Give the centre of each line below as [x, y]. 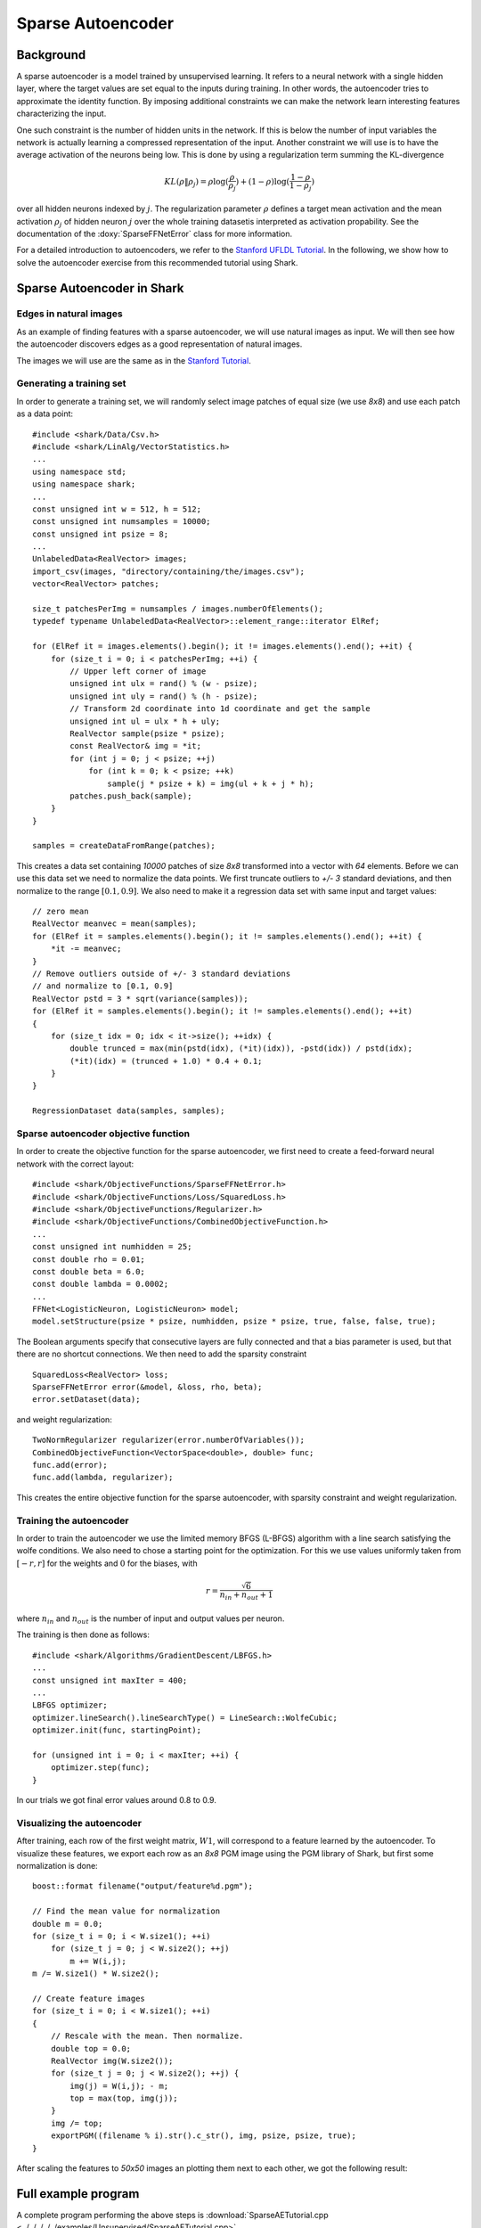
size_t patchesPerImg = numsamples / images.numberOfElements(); [178, 609]
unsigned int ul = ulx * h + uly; [145, 721]
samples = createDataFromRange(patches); [124, 846]
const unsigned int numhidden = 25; [112, 1247]
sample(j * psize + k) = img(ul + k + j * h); [211, 783]
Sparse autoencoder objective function [103, 1134]
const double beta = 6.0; [89, 1271]
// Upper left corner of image [138, 671]
